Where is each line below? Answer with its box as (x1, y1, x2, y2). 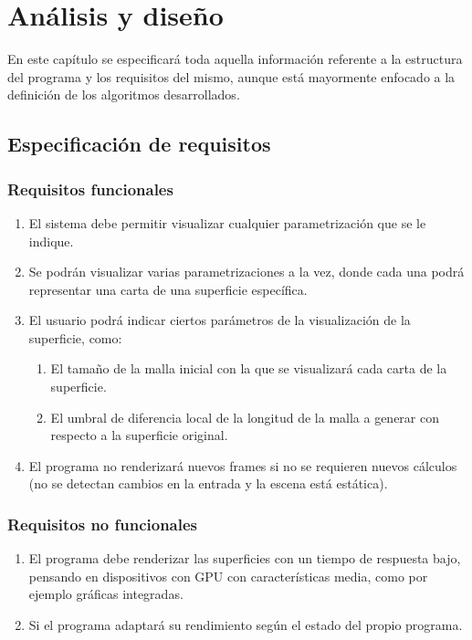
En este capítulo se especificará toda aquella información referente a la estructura (7, 49, 463, 68)
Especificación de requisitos (7, 130, 271, 158)
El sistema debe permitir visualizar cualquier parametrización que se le (28, 213, 426, 232)
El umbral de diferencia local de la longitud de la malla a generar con (50, 407, 440, 426)
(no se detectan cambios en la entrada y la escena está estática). (28, 474, 388, 493)
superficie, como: (28, 328, 122, 347)
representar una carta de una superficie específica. (28, 279, 308, 299)
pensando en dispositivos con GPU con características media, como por (28, 566, 428, 585)
